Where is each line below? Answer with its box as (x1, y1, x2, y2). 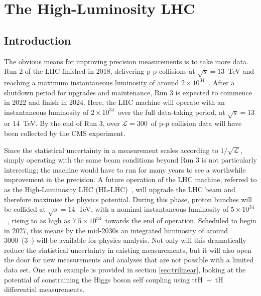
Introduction (4, 32, 71, 48)
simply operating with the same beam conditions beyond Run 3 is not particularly (4, 155, 257, 165)
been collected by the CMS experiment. (4, 128, 125, 138)
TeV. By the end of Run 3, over (23, 118, 120, 128)
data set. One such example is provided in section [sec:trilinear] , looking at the (4, 264, 246, 274)
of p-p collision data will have (151, 118, 242, 128)
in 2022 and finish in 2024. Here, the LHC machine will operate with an (4, 97, 225, 107)
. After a (208, 77, 235, 87)
